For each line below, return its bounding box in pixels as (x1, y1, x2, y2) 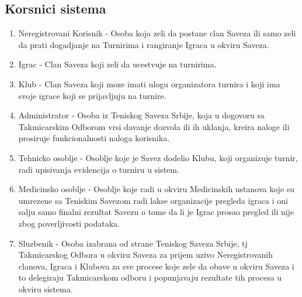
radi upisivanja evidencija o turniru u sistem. (18, 163, 179, 175)
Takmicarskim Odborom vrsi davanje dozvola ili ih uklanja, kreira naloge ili (18, 120, 290, 132)
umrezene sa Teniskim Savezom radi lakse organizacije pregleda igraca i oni (18, 194, 289, 206)
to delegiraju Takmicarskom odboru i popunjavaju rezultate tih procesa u (18, 271, 282, 284)
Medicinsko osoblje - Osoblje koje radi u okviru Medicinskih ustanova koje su (18, 183, 295, 195)
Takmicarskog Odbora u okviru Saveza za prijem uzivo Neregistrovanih (18, 248, 273, 261)
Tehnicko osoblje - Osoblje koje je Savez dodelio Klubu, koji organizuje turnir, (18, 151, 298, 163)
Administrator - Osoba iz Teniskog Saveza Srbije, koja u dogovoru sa (18, 109, 265, 121)
